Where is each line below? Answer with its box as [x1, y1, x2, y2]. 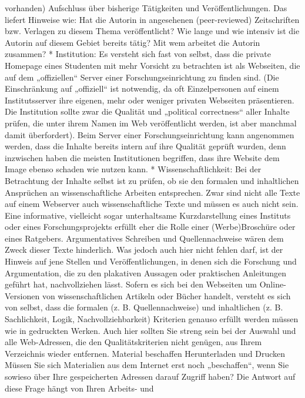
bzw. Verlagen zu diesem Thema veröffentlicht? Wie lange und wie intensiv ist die [5, 25, 300, 37]
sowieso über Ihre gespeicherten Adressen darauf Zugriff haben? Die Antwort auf [5, 370, 296, 382]
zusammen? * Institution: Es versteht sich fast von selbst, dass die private [5, 48, 271, 60]
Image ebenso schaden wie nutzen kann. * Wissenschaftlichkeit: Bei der [5, 163, 262, 175]
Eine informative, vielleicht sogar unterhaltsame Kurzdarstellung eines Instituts [5, 209, 291, 221]
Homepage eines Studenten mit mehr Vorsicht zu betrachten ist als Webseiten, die [5, 59, 300, 71]
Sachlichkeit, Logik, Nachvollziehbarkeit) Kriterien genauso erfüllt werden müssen [5, 313, 299, 325]
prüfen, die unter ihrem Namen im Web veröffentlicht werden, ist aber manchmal [5, 116, 297, 129]
